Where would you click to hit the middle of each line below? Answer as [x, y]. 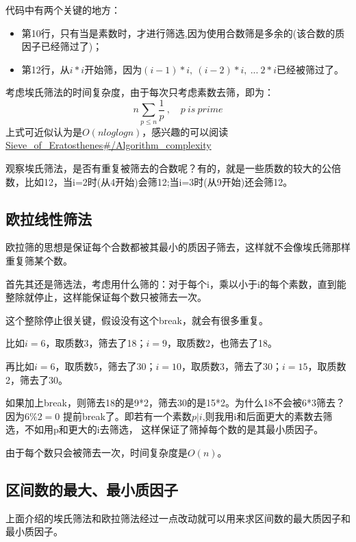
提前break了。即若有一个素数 [127, 416]
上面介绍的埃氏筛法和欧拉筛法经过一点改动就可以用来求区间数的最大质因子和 [178, 518]
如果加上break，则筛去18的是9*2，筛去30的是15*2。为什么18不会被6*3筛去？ [175, 403]
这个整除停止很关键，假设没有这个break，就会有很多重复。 [137, 320]
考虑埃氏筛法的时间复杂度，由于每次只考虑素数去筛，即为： [140, 92]
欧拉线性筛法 [49, 218]
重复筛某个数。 [39, 260]
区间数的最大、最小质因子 [92, 489]
